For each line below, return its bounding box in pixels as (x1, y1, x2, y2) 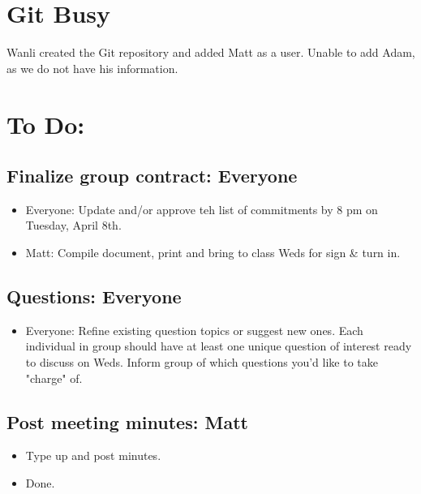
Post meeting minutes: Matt (6, 409, 248, 434)
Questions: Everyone (6, 284, 182, 309)
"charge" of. (25, 369, 83, 386)
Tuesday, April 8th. (25, 217, 122, 234)
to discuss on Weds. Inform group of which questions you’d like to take (25, 354, 378, 371)
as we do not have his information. (6, 59, 178, 76)
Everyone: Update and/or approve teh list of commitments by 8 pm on (25, 200, 378, 217)
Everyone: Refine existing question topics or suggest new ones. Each (25, 321, 363, 338)
